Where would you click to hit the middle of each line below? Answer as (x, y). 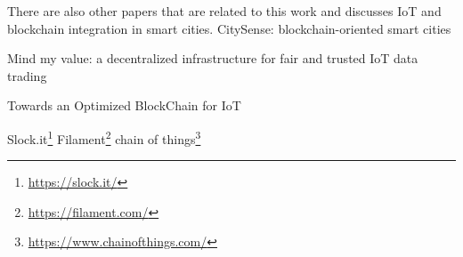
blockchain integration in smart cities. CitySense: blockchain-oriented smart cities (229, 28)
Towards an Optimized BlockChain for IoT (124, 105)
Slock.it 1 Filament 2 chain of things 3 (104, 137)
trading (27, 75)
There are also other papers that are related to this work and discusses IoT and (224, 11)
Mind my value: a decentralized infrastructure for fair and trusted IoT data (213, 58)
